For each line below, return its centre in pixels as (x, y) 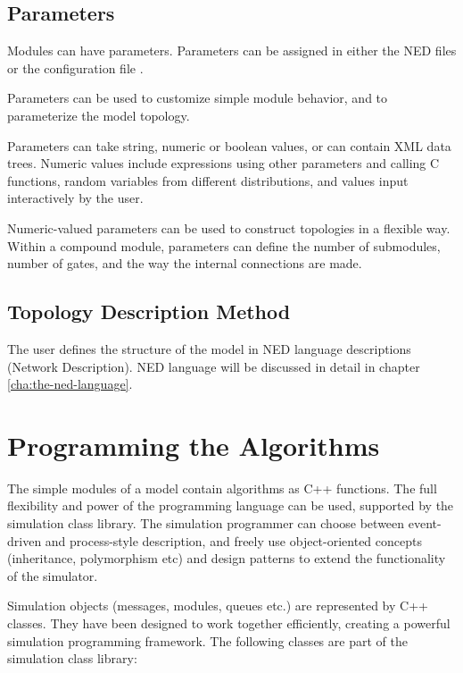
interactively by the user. (75, 198)
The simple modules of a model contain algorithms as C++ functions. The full (222, 488)
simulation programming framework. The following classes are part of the (207, 640)
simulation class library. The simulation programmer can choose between (206, 523)
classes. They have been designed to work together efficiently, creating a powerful (229, 623)
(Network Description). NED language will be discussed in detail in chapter (214, 366)
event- (425, 523)
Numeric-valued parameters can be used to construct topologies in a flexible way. (229, 227)
